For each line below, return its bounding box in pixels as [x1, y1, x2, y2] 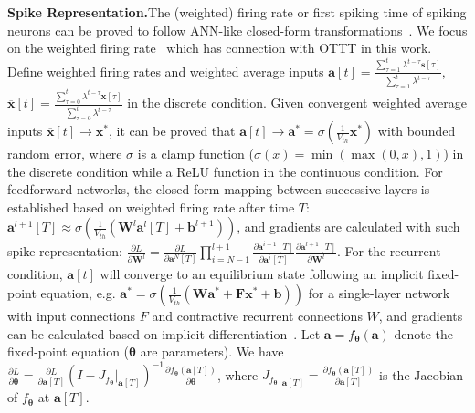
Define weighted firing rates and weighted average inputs [7, 61, 324, 80]
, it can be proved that [109, 121, 236, 140]
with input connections [7, 306, 136, 325]
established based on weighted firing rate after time [7, 197, 295, 216]
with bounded [377, 121, 456, 140]
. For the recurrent [337, 242, 441, 261]
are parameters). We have [140, 342, 284, 361]
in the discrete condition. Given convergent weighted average [127, 93, 468, 112]
